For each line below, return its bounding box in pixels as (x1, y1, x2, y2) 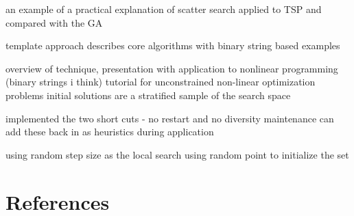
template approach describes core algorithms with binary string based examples (5, 38, 340, 53)
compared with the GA (5, 15, 103, 29)
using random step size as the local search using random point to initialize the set (5, 147, 349, 161)
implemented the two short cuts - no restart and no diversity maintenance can (5, 111, 334, 125)
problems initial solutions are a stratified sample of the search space (5, 87, 291, 102)
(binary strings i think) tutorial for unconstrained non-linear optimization (5, 75, 316, 89)
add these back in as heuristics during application (5, 124, 214, 139)
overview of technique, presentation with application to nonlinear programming (5, 61, 338, 75)
